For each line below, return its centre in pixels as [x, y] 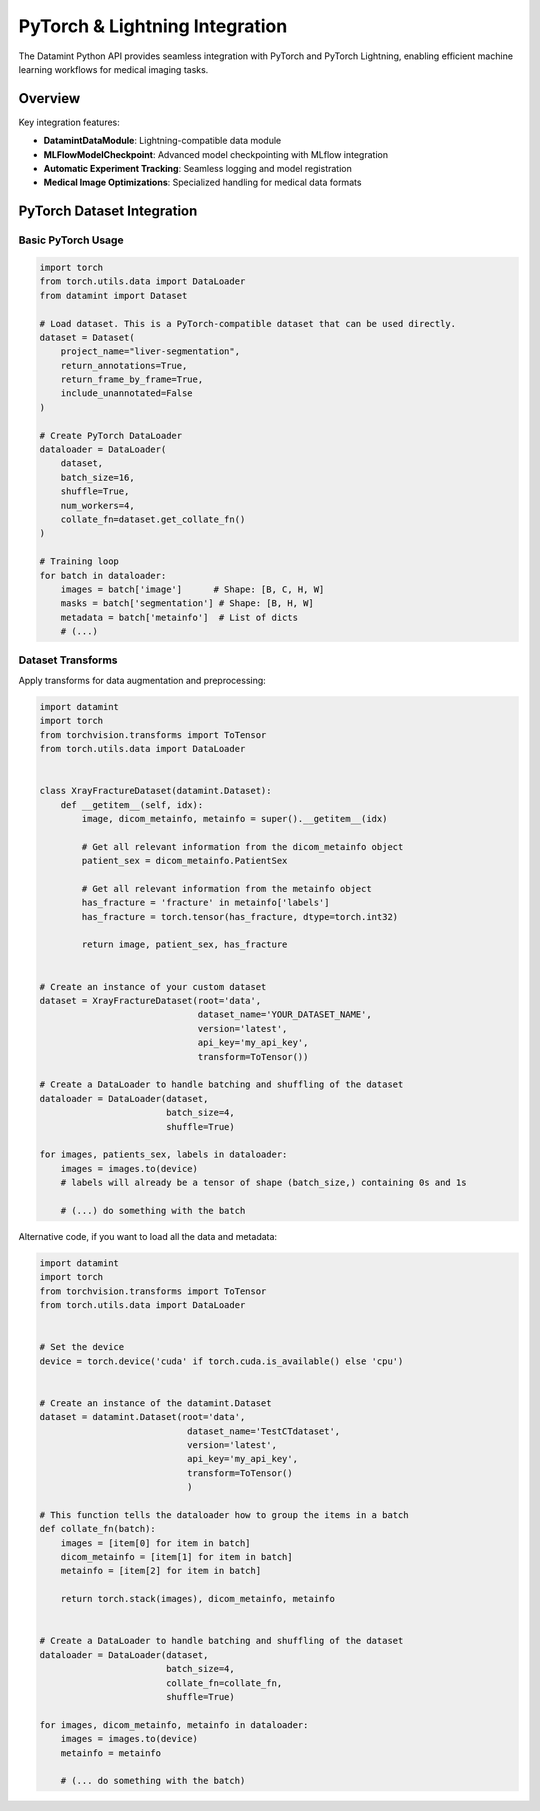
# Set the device [82, 1347]
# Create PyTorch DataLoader [111, 435]
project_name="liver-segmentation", [150, 351]
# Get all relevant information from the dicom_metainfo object [242, 846]
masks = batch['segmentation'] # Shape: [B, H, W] [187, 603]
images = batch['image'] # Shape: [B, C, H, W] [192, 589]
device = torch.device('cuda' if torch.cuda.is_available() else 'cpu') [221, 1361]
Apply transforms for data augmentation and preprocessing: [142, 680]
